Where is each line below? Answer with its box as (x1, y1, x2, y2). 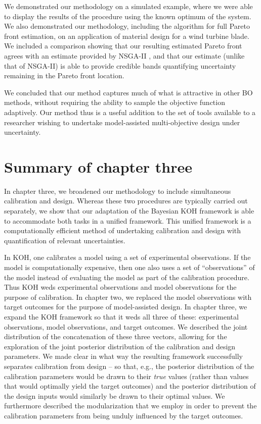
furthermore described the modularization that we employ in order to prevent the (4, 400, 257, 411)
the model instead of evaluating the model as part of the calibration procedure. (4, 272, 249, 282)
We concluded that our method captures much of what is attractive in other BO (4, 87, 253, 97)
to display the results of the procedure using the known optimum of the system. (4, 11, 251, 21)
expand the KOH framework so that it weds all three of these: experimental (4, 311, 239, 322)
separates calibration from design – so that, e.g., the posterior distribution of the (4, 360, 254, 371)
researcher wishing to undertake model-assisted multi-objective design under (4, 117, 240, 127)
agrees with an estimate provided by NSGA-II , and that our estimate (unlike (4, 50, 245, 61)
